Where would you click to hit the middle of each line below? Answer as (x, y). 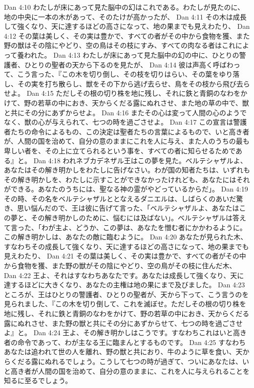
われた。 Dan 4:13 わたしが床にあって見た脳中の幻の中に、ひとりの (132, 54)
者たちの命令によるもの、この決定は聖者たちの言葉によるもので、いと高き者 (127, 131)
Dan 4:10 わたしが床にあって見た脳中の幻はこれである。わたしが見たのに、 (124, 7)
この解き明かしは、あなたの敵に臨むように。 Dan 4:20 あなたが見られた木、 (126, 237)
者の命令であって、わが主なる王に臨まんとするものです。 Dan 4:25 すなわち (125, 342)
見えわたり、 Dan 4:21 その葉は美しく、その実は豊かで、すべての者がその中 (125, 256)
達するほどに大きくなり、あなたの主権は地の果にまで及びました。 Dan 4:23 (125, 285)
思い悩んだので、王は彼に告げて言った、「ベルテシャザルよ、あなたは (128, 208)
